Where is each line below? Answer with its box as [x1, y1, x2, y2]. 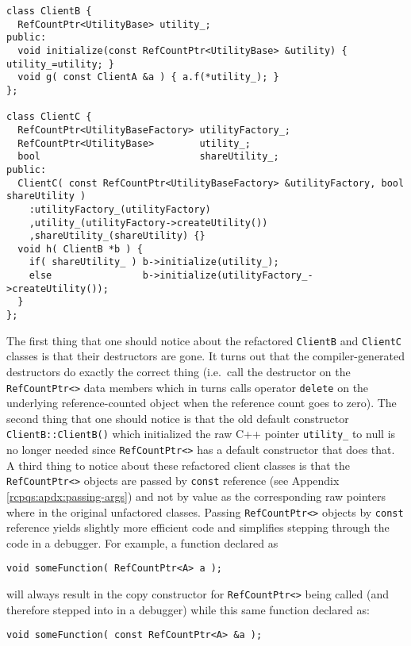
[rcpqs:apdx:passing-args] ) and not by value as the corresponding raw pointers [6, 488, 386, 504]
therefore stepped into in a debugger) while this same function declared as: [6, 601, 370, 617]
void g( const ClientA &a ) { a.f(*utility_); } [17, 71, 279, 83]
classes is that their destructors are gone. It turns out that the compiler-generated [6, 348, 405, 364]
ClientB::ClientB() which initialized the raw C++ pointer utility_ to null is [6, 425, 396, 442]
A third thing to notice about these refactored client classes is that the [6, 456, 350, 473]
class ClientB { [6, 6, 92, 17]
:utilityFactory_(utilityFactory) [29, 203, 211, 215]
